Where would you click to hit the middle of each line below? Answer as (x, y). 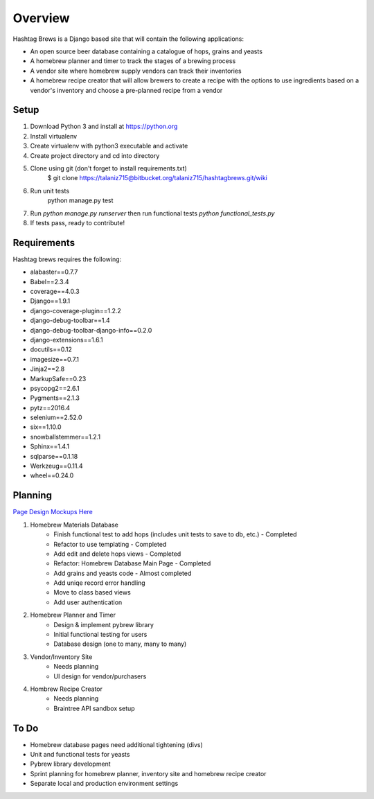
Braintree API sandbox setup (94, 708)
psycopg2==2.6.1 (55, 388)
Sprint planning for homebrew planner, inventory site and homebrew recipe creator (148, 773)
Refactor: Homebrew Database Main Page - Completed (132, 563)
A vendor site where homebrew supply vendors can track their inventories (136, 71)
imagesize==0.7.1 (55, 359)
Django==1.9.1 (50, 301)
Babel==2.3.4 (50, 281)
